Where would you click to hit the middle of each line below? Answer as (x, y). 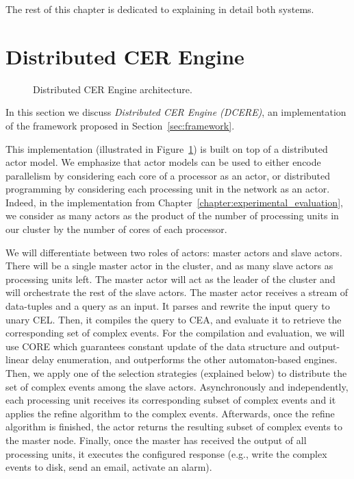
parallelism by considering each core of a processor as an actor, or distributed (168, 175)
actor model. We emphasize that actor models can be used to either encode (163, 162)
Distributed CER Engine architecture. (113, 89)
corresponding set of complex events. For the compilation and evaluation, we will (175, 333)
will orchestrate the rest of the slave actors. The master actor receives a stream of (177, 292)
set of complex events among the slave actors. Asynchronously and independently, (177, 386)
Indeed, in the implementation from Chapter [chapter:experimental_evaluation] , (174, 202)
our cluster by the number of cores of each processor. (116, 229)
